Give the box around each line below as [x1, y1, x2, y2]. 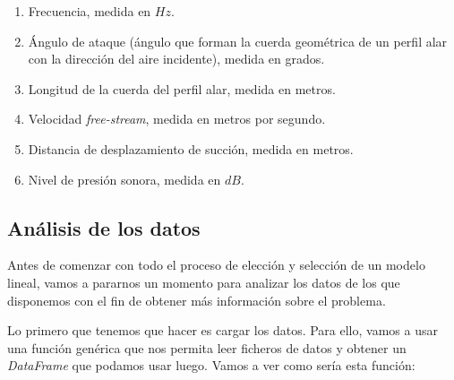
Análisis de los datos [7, 213, 201, 241]
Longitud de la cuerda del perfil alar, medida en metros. [28, 79, 336, 98]
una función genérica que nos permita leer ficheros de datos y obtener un [7, 338, 407, 357]
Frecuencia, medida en [28, 2, 151, 20]
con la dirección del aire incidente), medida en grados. [28, 49, 325, 68]
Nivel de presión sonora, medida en [28, 169, 221, 188]
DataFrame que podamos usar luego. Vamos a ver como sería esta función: [7, 356, 415, 375]
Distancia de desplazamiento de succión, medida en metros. [28, 139, 354, 158]
